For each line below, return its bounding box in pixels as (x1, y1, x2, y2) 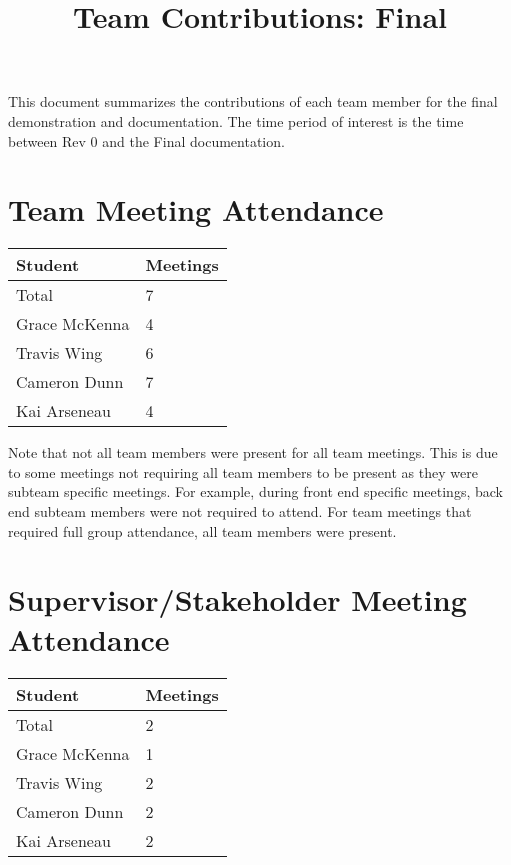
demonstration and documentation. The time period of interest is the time (8, 110, 464, 131)
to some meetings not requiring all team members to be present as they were (8, 461, 478, 482)
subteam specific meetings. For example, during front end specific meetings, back (8, 481, 503, 502)
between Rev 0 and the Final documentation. (8, 130, 285, 151)
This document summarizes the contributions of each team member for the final (8, 91, 498, 112)
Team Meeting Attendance (8, 189, 384, 230)
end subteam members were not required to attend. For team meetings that (8, 501, 472, 522)
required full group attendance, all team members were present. (8, 520, 397, 541)
